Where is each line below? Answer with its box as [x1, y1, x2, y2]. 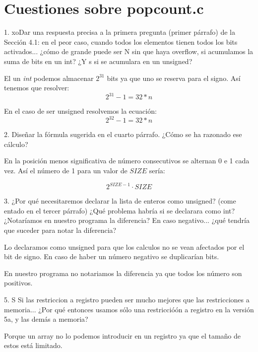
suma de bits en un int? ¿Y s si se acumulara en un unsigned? [4, 56, 193, 66]
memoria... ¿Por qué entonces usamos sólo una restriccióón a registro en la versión [4, 304, 254, 314]
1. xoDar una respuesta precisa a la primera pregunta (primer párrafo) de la [4, 27, 235, 37]
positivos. [4, 278, 33, 288]
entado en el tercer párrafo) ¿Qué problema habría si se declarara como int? [4, 205, 235, 215]
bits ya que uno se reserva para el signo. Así [107, 72, 241, 83]
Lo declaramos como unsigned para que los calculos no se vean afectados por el [4, 241, 245, 252]
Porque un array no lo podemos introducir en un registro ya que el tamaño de [4, 330, 241, 341]
